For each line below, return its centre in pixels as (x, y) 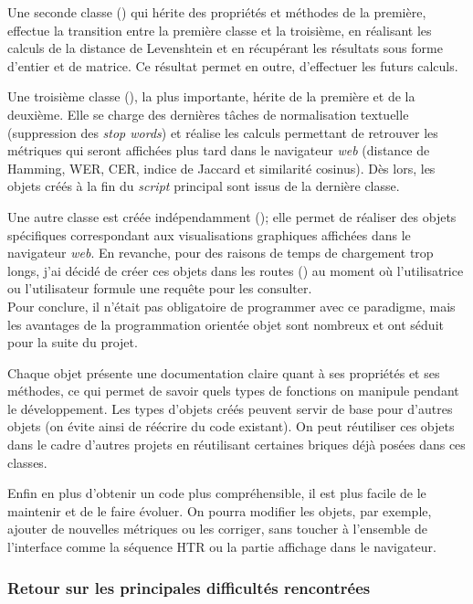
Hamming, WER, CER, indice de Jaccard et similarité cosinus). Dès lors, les (221, 168)
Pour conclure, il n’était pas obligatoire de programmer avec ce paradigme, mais (231, 306)
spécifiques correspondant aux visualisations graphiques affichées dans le (209, 234)
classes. (27, 462)
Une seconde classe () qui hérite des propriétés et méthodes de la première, (217, 12)
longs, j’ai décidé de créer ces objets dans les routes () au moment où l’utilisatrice (236, 270)
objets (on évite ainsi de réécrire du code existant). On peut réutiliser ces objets (231, 426)
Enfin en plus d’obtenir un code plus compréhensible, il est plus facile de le (217, 493)
